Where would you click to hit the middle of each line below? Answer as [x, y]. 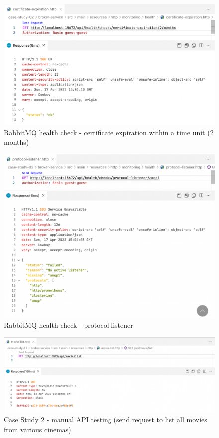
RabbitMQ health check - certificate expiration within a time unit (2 [109, 132]
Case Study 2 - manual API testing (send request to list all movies [106, 419]
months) [17, 142]
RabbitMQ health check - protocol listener [69, 325]
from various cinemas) [38, 429]
